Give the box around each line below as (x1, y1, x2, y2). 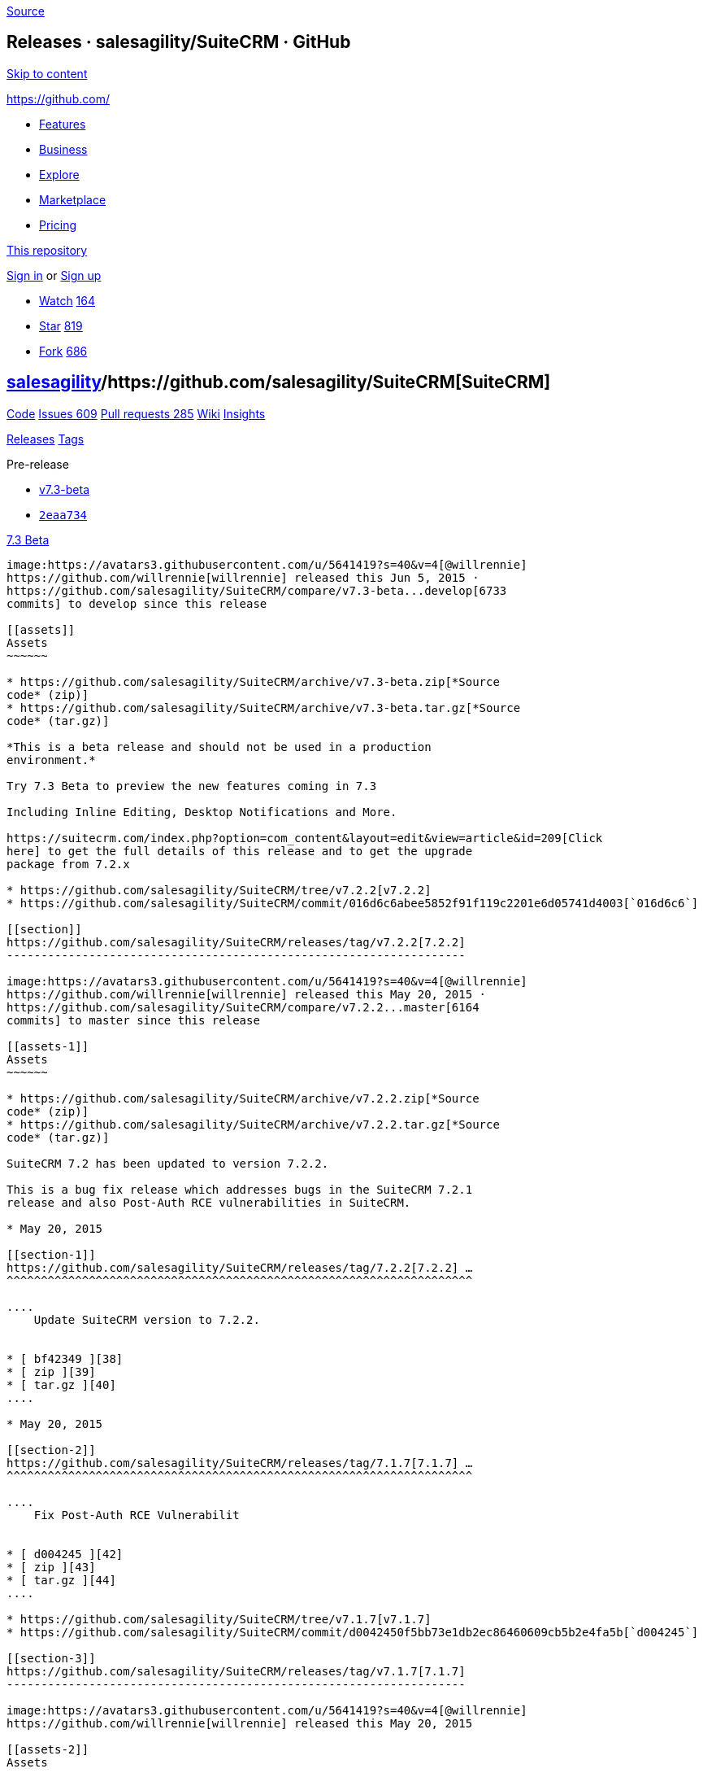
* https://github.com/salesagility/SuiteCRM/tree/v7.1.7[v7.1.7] (7, 1612, 432, 1626)
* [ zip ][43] (7, 1560, 96, 1574)
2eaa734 (39, 508, 88, 522)
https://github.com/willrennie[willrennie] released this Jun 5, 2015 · (7, 570, 480, 584)
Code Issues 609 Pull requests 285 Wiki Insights (7, 406, 266, 421)
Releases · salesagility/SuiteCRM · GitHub (7, 32, 351, 53)
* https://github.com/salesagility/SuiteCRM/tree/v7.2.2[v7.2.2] (7, 883, 432, 897)
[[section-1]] (7, 1247, 96, 1261)
